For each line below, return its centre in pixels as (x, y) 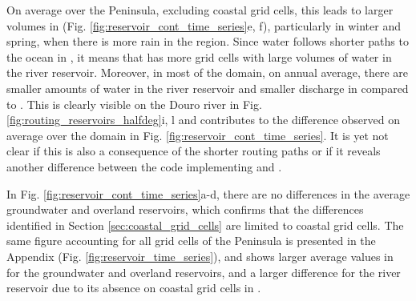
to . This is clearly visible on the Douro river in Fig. (134, 104)
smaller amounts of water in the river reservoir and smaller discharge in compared (208, 88)
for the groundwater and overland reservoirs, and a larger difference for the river (204, 272)
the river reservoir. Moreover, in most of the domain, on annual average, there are (208, 72)
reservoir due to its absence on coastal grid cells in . (134, 288)
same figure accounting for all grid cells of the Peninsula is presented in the (191, 241)
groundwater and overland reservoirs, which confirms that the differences (185, 209)
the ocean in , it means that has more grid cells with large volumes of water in (199, 56)
